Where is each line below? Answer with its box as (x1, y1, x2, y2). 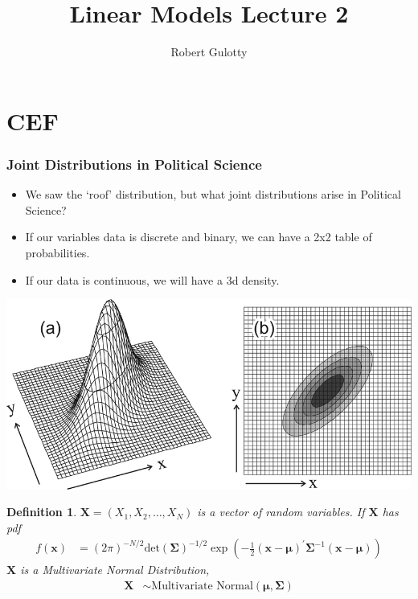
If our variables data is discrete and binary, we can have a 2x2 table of (25, 228, 372, 245)
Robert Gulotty (170, 43, 248, 60)
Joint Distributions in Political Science (6, 154, 262, 174)
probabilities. (25, 244, 90, 261)
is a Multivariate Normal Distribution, (20, 561, 210, 578)
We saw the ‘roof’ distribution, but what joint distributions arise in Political (25, 186, 401, 203)
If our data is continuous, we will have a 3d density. (25, 271, 280, 288)
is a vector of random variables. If (197, 503, 365, 520)
